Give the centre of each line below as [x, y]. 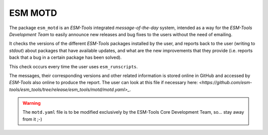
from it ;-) [32, 119]
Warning [32, 103]
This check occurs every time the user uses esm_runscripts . [73, 66]
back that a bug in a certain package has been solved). [65, 57]
